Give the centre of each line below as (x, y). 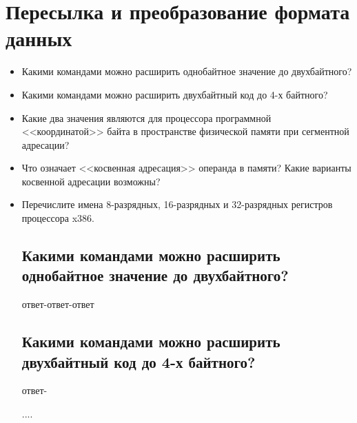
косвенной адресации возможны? (91, 181)
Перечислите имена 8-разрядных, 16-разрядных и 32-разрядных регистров (177, 204)
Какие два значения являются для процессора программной (146, 117)
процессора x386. (58, 218)
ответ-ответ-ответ (58, 304)
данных (39, 38)
